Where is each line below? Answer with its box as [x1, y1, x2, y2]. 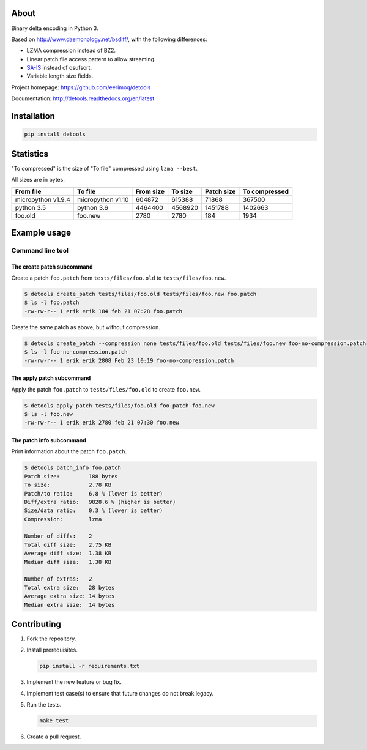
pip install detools [24, 131, 86, 138]
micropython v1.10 [77, 195, 129, 204]
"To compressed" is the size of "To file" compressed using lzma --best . [11, 165, 198, 172]
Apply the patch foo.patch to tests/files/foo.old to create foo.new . [11, 385, 201, 393]
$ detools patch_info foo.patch [24, 464, 122, 471]
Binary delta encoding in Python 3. [11, 24, 98, 32]
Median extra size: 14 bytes [24, 601, 115, 608]
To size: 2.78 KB [24, 481, 112, 489]
